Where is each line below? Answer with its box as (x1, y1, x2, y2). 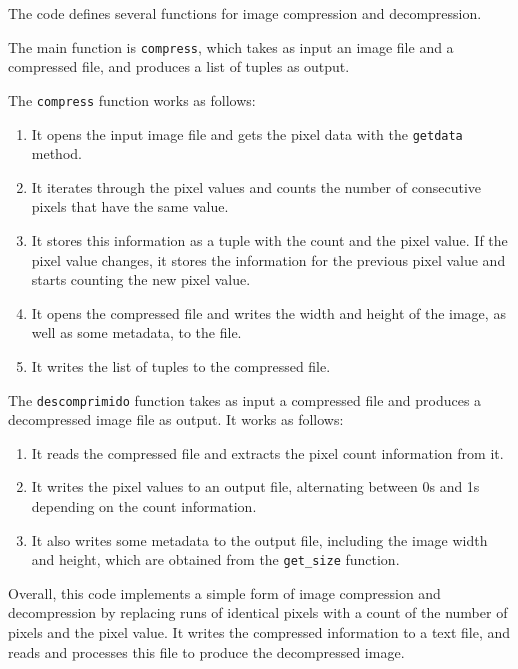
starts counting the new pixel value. (31, 269, 251, 290)
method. (31, 143, 82, 164)
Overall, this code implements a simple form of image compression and (8, 582, 441, 603)
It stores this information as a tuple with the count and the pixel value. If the (31, 229, 508, 250)
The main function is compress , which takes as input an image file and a (8, 36, 454, 57)
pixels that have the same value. (31, 196, 229, 217)
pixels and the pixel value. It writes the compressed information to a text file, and (8, 621, 511, 642)
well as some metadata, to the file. (31, 322, 242, 343)
